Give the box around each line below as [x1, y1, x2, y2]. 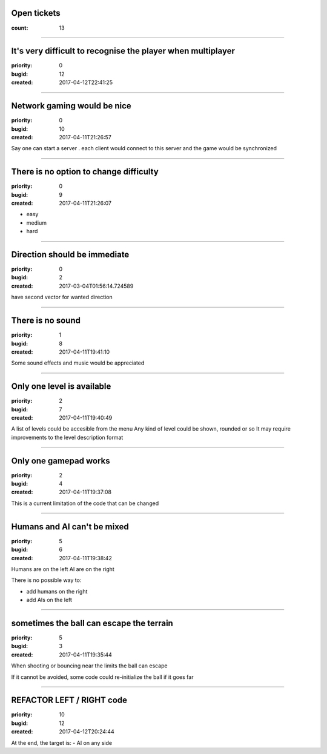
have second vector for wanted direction [11, 294, 113, 301]
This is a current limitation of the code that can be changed [11, 500, 159, 507]
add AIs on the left [26, 597, 73, 604]
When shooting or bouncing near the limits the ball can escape [11, 662, 168, 669]
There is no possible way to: [11, 577, 82, 584]
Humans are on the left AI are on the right [11, 565, 114, 572]
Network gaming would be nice [11, 101, 131, 111]
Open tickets [11, 8, 61, 18]
